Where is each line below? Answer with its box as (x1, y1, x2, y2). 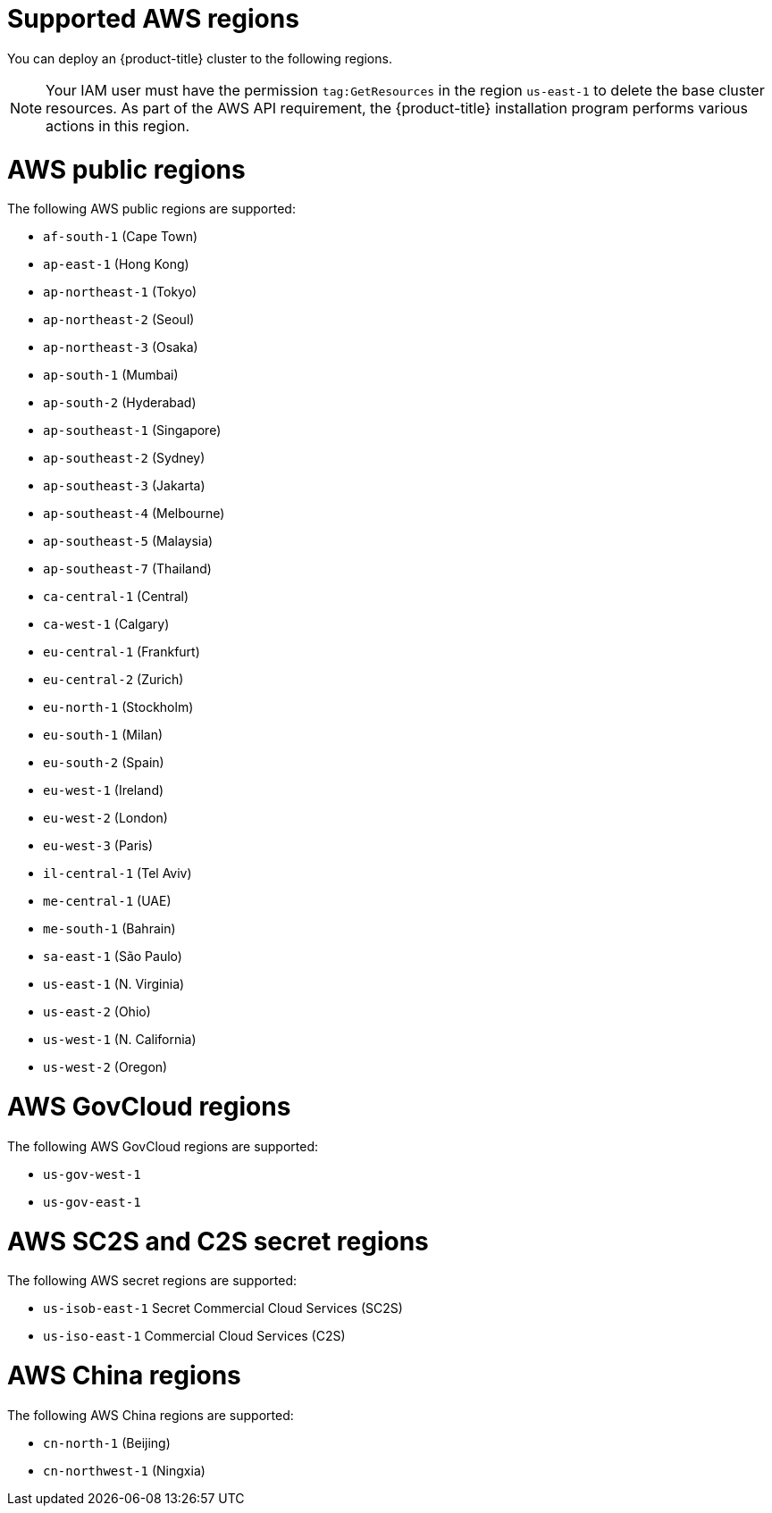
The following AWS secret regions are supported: (7, 1273, 298, 1289)
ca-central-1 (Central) (43, 589, 189, 605)
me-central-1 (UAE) (43, 893, 172, 909)
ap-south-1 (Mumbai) (43, 367, 179, 383)
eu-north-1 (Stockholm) (43, 699, 194, 715)
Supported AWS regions (7, 4, 299, 34)
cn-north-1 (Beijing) (43, 1434, 171, 1450)
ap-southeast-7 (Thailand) (43, 561, 212, 577)
